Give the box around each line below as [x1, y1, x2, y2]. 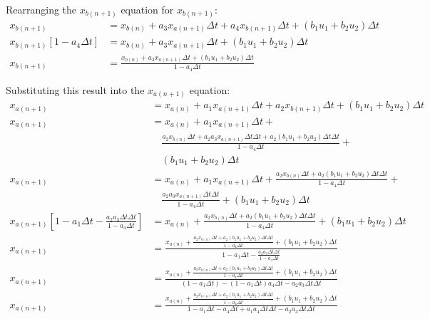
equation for [121, 2, 174, 16]
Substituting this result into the [6, 82, 145, 97]
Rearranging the [6, 2, 77, 16]
